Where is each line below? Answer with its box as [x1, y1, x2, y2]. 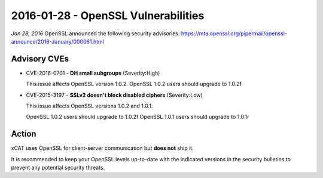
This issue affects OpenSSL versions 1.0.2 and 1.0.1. [26, 102, 153, 110]
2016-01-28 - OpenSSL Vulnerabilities [11, 9, 205, 22]
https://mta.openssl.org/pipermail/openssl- [181, 30, 287, 37]
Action [11, 129, 36, 139]
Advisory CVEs [11, 54, 69, 64]
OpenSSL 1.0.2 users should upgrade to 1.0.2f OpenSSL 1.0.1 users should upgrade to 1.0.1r [26, 113, 249, 121]
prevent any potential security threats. [11, 164, 105, 171]
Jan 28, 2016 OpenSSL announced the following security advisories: [11, 30, 180, 37]
